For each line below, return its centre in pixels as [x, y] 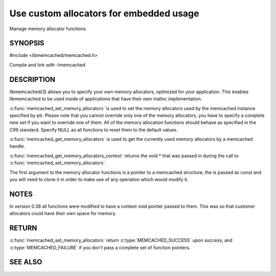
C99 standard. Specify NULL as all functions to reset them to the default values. [94, 130]
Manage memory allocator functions [48, 29]
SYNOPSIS [27, 43]
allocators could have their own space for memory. [63, 214]
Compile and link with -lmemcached [47, 65]
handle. [17, 146]
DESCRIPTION [32, 79]
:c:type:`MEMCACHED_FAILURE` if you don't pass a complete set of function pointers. [100, 247]
